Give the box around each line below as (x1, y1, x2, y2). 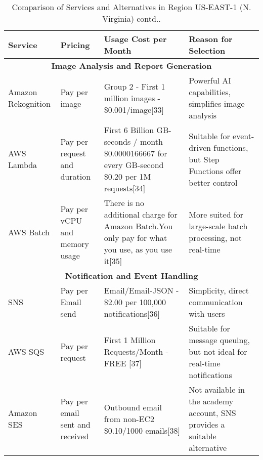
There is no (104, 197, 144, 208)
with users (189, 308, 225, 319)
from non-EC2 (104, 412, 155, 425)
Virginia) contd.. (102, 13, 161, 24)
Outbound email (104, 401, 162, 413)
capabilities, (189, 86, 231, 98)
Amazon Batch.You (104, 220, 173, 232)
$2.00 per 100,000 (104, 296, 166, 308)
